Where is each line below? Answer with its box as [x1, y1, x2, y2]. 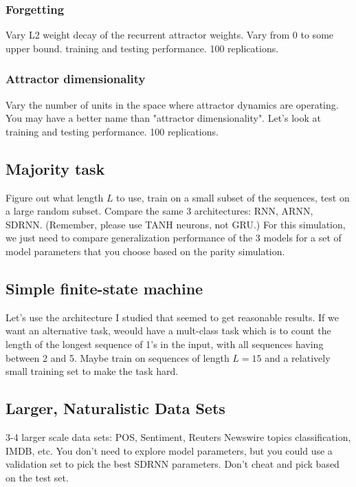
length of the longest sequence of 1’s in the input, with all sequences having [5, 336, 324, 351]
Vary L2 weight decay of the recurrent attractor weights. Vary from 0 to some [5, 28, 334, 42]
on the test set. [5, 470, 69, 484]
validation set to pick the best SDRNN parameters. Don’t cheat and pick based [5, 457, 340, 471]
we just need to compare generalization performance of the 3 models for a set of [5, 230, 342, 245]
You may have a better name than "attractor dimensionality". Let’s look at [5, 111, 321, 125]
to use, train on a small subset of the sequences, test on [116, 190, 350, 204]
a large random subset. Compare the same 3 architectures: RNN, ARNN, [5, 204, 313, 218]
